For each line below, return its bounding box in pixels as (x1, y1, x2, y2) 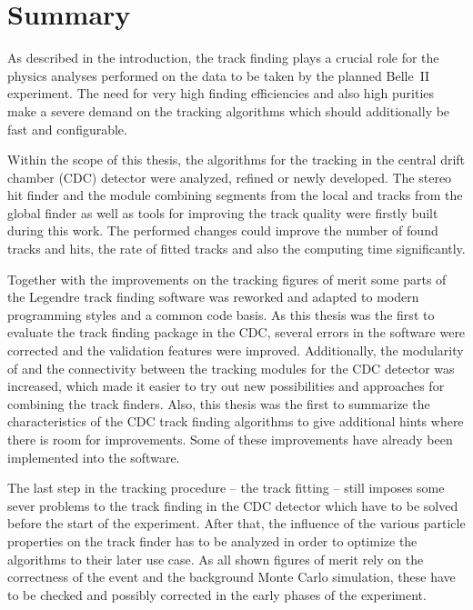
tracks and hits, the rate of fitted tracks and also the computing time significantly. (7, 239, 466, 258)
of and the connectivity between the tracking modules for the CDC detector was (7, 358, 455, 377)
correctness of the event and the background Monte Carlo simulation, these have (7, 567, 456, 586)
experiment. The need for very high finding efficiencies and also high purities (7, 84, 435, 103)
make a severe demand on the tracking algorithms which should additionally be (7, 101, 450, 120)
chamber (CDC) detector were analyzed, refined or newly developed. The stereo (7, 167, 452, 186)
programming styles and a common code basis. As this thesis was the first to (7, 305, 435, 324)
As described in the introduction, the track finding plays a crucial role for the (7, 48, 439, 67)
